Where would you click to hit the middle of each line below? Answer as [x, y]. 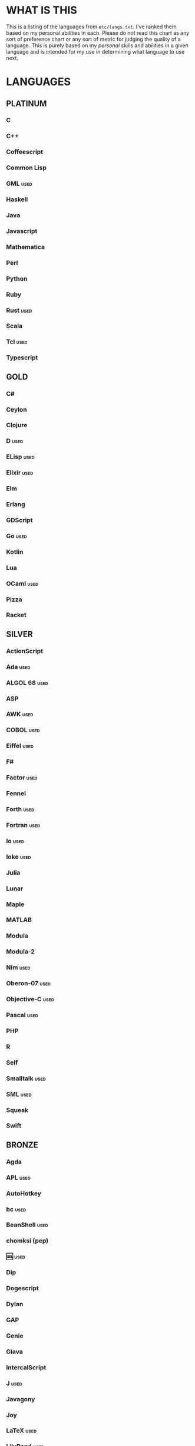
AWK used [20, 714]
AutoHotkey [24, 1193]
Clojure [17, 425]
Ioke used [19, 857]
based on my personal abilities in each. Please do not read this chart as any [98, 32]
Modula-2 [21, 952]
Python [17, 278]
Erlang [16, 504]
